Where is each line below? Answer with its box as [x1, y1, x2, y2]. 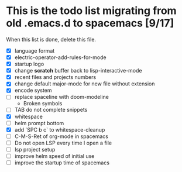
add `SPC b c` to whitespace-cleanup [14, 126, 105, 133]
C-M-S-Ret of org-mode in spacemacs [14, 133, 108, 140]
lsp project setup [14, 146, 56, 153]
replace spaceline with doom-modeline [14, 94, 109, 101]
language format [14, 47, 55, 54]
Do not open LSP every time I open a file [14, 139, 112, 146]
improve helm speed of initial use [14, 152, 95, 159]
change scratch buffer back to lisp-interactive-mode [14, 67, 142, 74]
